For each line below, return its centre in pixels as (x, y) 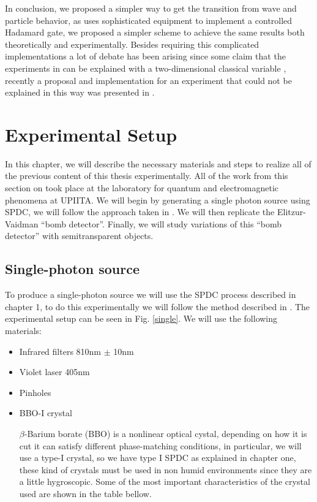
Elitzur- (291, 212)
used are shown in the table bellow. (85, 493)
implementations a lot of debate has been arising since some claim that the (145, 56)
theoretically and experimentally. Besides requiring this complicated (132, 44)
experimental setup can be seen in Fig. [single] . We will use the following (141, 318)
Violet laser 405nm (54, 372)
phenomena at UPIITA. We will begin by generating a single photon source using (158, 200)
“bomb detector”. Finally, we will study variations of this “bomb (162, 223)
